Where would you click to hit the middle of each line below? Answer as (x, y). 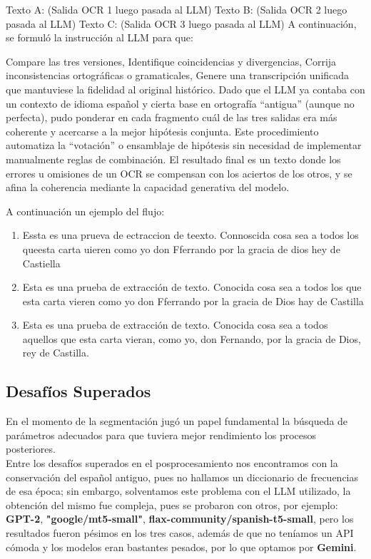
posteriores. (31, 449)
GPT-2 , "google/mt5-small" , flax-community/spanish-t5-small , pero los (180, 519)
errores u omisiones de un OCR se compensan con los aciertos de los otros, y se (179, 173)
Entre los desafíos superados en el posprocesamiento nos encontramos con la (172, 463)
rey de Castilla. (56, 353)
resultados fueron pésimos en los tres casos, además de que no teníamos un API (180, 533)
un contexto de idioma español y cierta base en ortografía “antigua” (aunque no (180, 103)
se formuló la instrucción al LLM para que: (100, 37)
